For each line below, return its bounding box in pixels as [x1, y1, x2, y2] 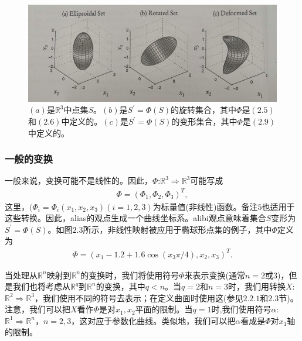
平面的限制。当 [135, 303, 193, 315]
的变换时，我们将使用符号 [80, 268, 179, 281]
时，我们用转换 [228, 280, 286, 292]
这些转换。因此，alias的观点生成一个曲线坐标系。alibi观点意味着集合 [5, 212, 266, 224]
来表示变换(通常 [184, 268, 246, 281]
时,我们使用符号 [211, 303, 272, 315]
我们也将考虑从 [12, 280, 70, 292]
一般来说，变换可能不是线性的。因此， [5, 174, 152, 187]
